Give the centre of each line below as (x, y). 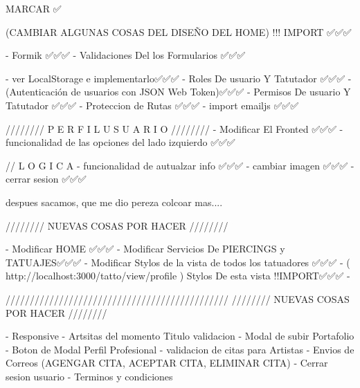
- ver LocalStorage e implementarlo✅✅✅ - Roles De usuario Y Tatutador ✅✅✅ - (179, 78)
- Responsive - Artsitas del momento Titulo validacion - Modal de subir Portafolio (180, 336)
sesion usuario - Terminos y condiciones (89, 376)
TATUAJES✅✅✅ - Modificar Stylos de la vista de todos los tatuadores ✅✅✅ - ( (178, 262)
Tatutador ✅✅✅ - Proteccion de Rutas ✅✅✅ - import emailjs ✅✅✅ (152, 105)
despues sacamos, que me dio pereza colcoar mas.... (114, 202)
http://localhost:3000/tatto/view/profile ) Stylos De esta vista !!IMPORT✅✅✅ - (178, 276)
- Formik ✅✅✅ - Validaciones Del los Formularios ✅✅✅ (126, 55)
